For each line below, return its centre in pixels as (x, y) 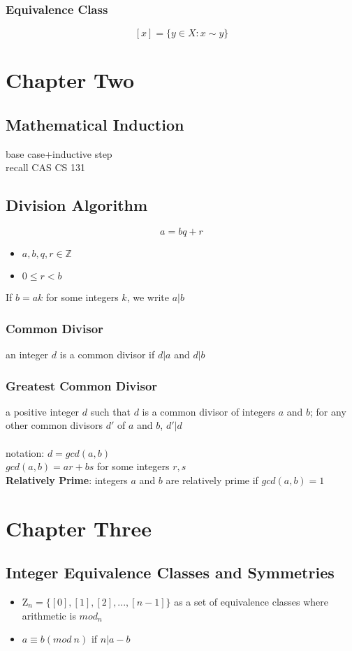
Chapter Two (70, 80)
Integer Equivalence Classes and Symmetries (170, 572)
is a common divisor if (107, 354)
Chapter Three (79, 528)
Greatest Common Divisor (82, 385)
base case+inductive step (59, 153)
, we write (148, 297)
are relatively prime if (212, 480)
